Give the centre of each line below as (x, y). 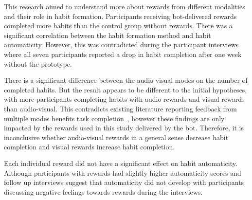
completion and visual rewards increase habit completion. (90, 147)
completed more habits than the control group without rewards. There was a (118, 26)
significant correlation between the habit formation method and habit (108, 35)
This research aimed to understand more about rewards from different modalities (125, 6)
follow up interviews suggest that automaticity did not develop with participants (124, 182)
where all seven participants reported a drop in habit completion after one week (123, 54)
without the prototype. (38, 64)
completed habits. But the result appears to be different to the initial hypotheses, (126, 89)
